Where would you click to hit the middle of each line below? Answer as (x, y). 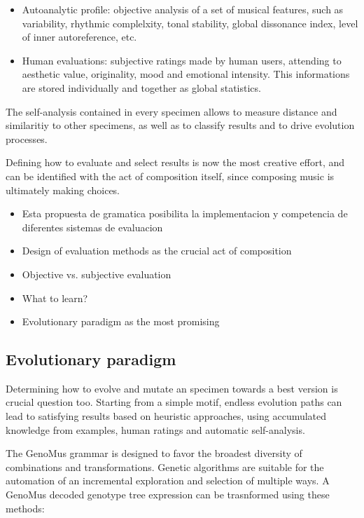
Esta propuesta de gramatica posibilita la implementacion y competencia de (185, 213)
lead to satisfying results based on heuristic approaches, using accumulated (166, 416)
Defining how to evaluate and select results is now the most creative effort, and (175, 162)
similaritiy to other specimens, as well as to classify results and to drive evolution (180, 125)
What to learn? (55, 298)
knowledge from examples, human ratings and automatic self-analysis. (155, 429)
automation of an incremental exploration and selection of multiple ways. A (168, 480)
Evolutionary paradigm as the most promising (121, 321)
